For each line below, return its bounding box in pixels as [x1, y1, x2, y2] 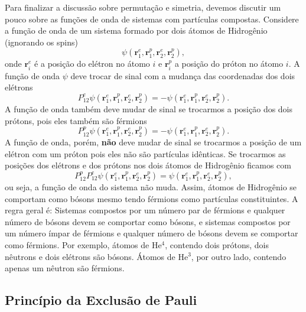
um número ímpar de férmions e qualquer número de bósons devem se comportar [5, 227, 298, 239]
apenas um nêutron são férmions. [5, 262, 125, 274]
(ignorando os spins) [5, 35, 78, 48]
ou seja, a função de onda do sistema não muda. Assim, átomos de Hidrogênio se [5, 180, 297, 193]
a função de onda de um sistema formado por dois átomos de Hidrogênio [5, 24, 268, 37]
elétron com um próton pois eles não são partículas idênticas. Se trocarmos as [5, 147, 286, 160]
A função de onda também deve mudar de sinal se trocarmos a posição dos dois [5, 102, 293, 115]
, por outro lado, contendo [191, 250, 287, 262]
